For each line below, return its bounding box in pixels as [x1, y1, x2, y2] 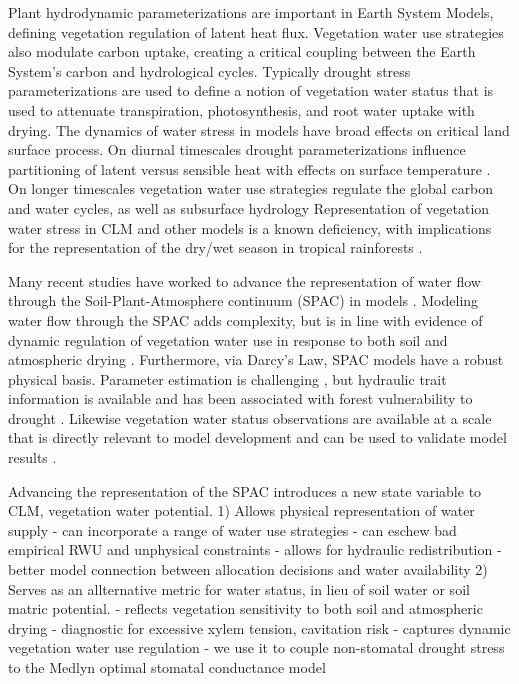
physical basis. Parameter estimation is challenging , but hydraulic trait [8, 368, 447, 389]
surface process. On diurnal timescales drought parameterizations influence [8, 139, 466, 160]
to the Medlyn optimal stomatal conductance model [8, 657, 326, 677]
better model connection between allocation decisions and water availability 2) [8, 559, 488, 580]
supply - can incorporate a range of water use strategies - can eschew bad [8, 519, 457, 540]
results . [8, 447, 57, 468]
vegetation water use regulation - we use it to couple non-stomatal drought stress [8, 637, 505, 658]
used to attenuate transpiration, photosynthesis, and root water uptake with [8, 99, 475, 120]
